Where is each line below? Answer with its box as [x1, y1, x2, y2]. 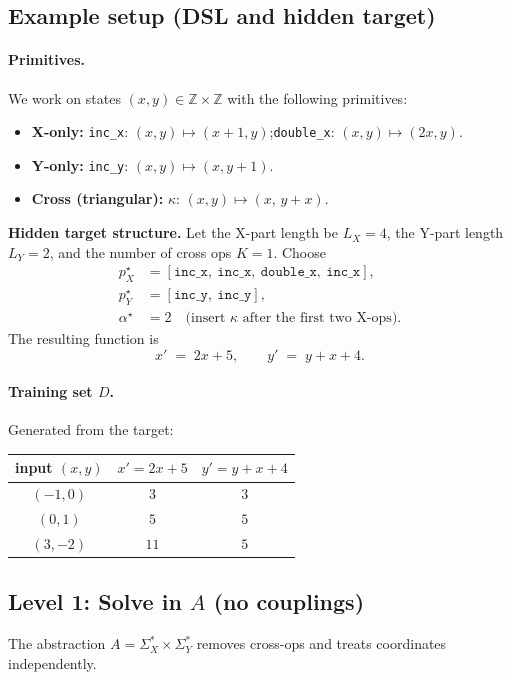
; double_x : [269, 121, 335, 142]
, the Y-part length [386, 222, 504, 243]
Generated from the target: [8, 419, 174, 440]
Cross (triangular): [31, 188, 164, 209]
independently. [8, 652, 97, 673]
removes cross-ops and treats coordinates [196, 633, 447, 654]
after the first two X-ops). [242, 310, 402, 325]
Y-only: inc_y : [31, 154, 129, 175]
